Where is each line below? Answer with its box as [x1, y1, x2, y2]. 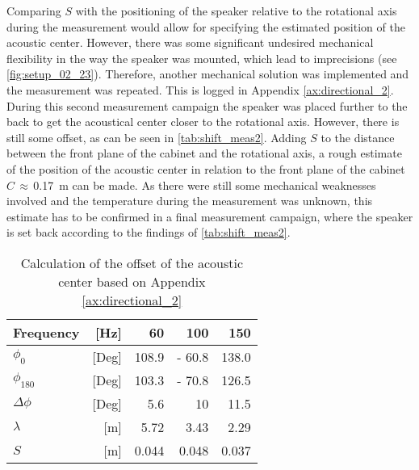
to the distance [321, 128, 395, 145]
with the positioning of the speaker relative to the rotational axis [75, 2, 397, 19]
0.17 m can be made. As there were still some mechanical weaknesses [33, 176, 376, 193]
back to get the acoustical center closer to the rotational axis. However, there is [6, 113, 400, 130]
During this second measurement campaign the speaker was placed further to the [6, 97, 408, 114]
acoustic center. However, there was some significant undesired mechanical [6, 34, 374, 51]
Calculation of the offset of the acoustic [20, 253, 244, 272]
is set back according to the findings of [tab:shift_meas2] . [6, 224, 291, 241]
